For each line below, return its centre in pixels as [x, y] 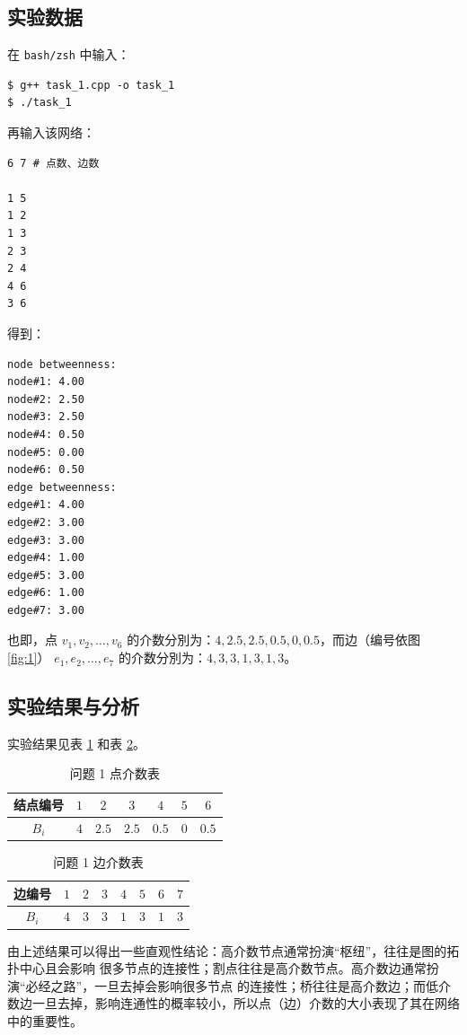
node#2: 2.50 [46, 399]
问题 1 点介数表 [115, 773]
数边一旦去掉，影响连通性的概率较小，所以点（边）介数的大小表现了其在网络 [233, 1003]
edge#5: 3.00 [46, 575]
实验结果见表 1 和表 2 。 [76, 743]
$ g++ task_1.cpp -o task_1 [91, 85]
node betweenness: [62, 364]
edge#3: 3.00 [46, 540]
